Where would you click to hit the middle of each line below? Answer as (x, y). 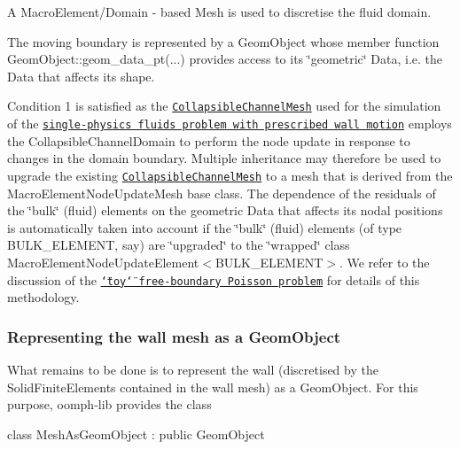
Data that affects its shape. (81, 76)
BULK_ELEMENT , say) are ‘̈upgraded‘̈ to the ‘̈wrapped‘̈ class (179, 245)
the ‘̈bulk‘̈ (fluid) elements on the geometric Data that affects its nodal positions (225, 210)
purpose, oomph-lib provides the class (109, 404)
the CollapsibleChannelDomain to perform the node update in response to (209, 140)
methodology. (43, 297)
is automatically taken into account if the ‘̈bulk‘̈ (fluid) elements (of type (205, 227)
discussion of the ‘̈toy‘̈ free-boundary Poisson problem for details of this (214, 279)
